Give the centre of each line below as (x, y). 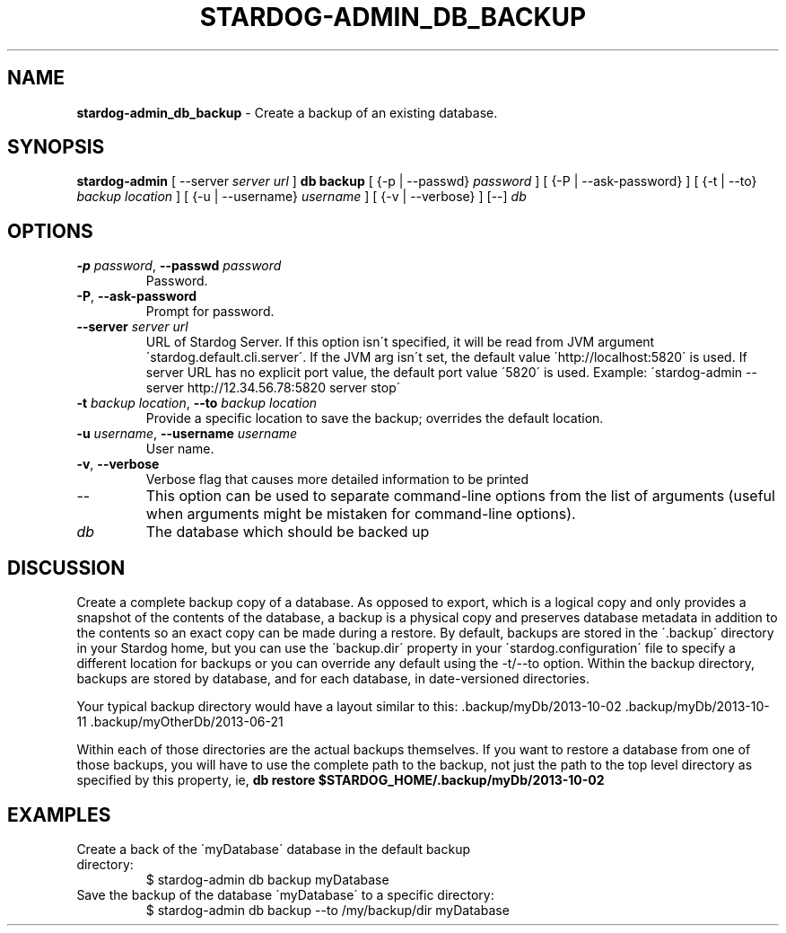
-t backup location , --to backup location (197, 403)
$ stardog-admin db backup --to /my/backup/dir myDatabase (327, 910)
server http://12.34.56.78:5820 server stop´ (273, 388)
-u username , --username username (187, 434)
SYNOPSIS (56, 147)
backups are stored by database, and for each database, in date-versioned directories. (333, 679)
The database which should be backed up (288, 532)
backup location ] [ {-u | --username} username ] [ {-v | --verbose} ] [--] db (301, 197)
